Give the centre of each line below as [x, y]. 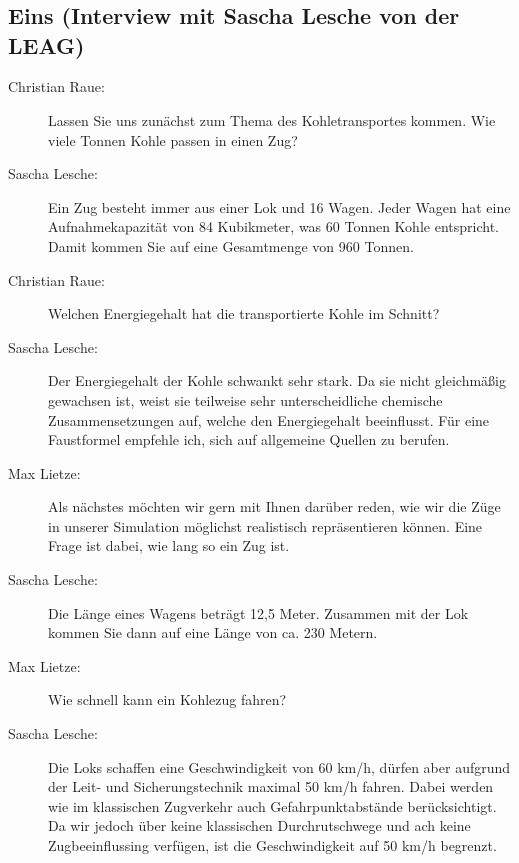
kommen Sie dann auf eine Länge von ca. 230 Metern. [213, 632]
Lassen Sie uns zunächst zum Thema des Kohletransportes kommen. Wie [272, 119]
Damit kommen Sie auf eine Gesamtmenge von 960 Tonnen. [231, 245]
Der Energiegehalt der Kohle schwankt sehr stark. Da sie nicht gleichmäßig [277, 380]
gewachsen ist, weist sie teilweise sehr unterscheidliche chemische [245, 399]
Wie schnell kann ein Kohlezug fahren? [167, 699]
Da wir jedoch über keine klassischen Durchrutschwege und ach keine [259, 825]
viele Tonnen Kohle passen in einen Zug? [173, 139]
